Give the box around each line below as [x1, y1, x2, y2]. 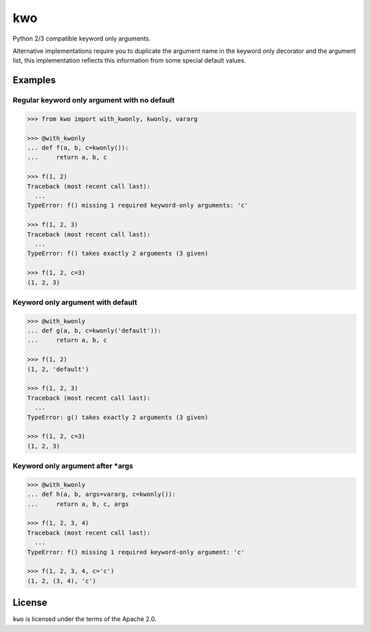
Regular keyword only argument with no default [12, 95, 175, 105]
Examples [12, 74, 56, 86]
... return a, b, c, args [27, 500, 129, 508]
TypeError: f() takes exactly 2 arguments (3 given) [27, 249, 209, 258]
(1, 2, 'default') [27, 365, 89, 373]
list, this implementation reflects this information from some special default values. [12, 56, 247, 65]
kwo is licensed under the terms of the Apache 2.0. [12, 615, 157, 623]
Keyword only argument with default [12, 297, 137, 307]
